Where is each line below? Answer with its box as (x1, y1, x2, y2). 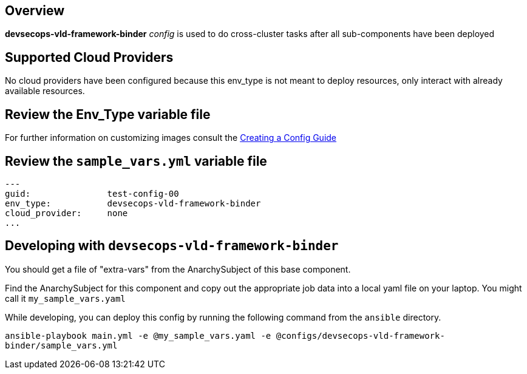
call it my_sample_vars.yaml (5, 293, 126, 304)
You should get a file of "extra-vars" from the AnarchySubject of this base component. (5, 263, 351, 274)
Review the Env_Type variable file (5, 106, 211, 122)
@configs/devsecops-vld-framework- (276, 330, 445, 341)
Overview (5, 3, 65, 18)
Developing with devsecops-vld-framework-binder (5, 238, 339, 254)
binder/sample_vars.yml (5, 340, 118, 350)
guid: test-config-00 (5, 188, 179, 199)
